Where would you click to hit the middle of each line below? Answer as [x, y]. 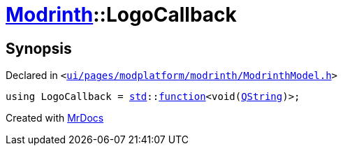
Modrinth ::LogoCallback [121, 15]
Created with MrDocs [55, 118]
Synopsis [39, 48]
